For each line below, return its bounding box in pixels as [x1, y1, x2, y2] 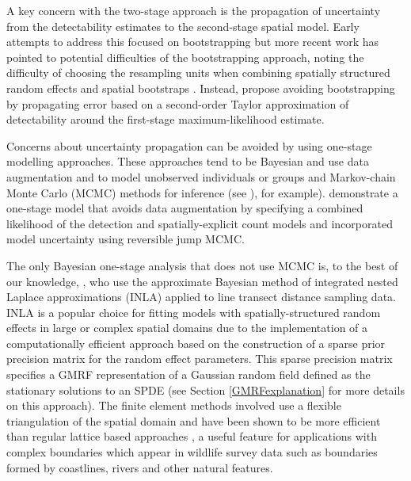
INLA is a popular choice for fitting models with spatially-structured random [6, 303, 381, 320]
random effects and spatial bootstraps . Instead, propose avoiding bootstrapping [6, 79, 395, 96]
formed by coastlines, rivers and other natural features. [6, 459, 273, 475]
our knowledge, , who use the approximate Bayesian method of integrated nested [6, 273, 398, 289]
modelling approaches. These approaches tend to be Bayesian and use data [6, 153, 369, 170]
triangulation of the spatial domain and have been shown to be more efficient [6, 412, 381, 429]
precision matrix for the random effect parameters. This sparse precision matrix [6, 350, 393, 367]
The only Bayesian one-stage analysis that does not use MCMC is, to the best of [6, 257, 398, 273]
